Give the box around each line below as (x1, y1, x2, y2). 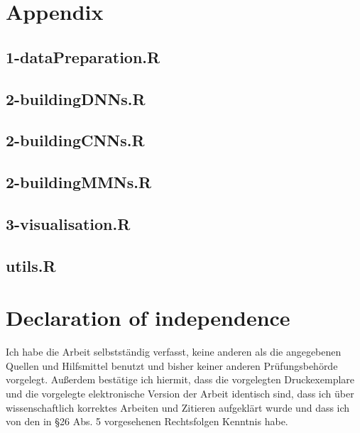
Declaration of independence (6, 303, 290, 332)
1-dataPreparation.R (6, 45, 160, 67)
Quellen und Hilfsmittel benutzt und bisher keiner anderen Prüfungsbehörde (6, 358, 338, 373)
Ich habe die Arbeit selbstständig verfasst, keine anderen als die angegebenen (6, 344, 342, 359)
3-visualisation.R (6, 212, 131, 234)
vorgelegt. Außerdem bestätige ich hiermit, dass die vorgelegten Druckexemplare (6, 372, 355, 387)
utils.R (6, 254, 56, 276)
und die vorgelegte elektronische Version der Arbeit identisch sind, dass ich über (6, 385, 354, 400)
